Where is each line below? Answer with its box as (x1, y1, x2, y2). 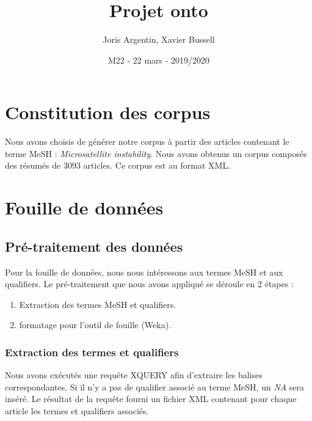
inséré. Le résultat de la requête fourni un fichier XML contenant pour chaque (5, 392, 297, 405)
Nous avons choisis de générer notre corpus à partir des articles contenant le (5, 135, 289, 148)
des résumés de (5, 159, 61, 172)
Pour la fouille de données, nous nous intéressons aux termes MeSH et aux (5, 265, 283, 278)
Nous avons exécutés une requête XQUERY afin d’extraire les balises (5, 368, 263, 381)
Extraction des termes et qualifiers (5, 344, 179, 359)
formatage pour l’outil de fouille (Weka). (19, 318, 172, 331)
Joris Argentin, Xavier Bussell (103, 33, 215, 46)
